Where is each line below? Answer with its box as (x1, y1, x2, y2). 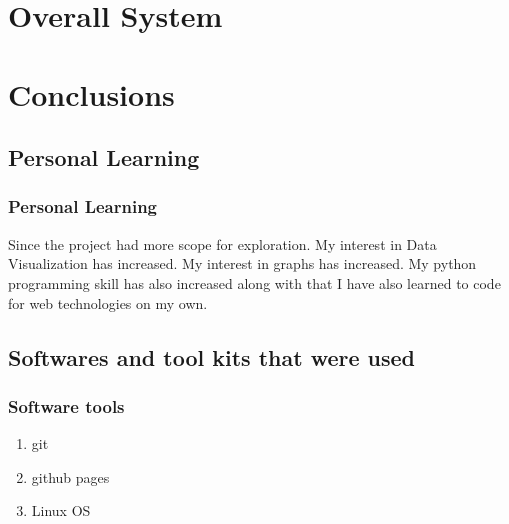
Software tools (8, 393, 125, 418)
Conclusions (8, 73, 175, 114)
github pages (31, 466, 110, 487)
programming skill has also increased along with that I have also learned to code (8, 272, 501, 293)
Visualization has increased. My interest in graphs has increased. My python (8, 253, 477, 274)
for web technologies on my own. (8, 292, 208, 313)
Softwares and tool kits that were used (8, 341, 415, 372)
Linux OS (31, 500, 91, 521)
